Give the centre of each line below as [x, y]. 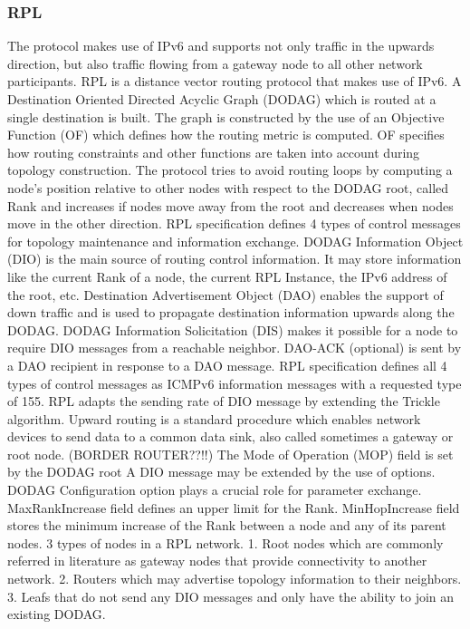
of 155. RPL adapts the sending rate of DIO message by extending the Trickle [224, 401]
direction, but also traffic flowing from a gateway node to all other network [215, 63]
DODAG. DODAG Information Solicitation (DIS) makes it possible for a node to [233, 329]
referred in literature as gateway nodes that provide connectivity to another [217, 561]
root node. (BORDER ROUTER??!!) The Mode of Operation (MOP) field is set [230, 454]
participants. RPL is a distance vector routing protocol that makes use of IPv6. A [235, 81]
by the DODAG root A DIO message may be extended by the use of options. [221, 472]
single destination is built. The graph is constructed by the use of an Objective [226, 116]
